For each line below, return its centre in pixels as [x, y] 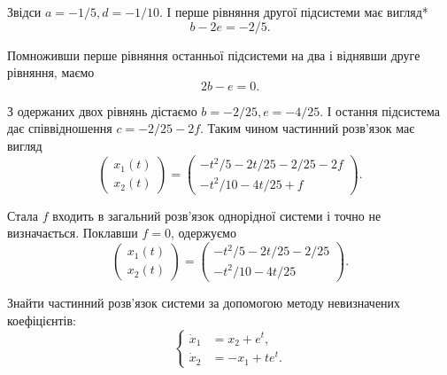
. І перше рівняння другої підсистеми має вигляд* [294, 12]
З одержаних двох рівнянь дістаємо [102, 110]
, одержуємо [203, 233]
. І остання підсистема [380, 110]
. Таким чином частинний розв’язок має [308, 128]
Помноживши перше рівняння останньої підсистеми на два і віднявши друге [214, 55]
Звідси [24, 12]
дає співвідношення [60, 128]
